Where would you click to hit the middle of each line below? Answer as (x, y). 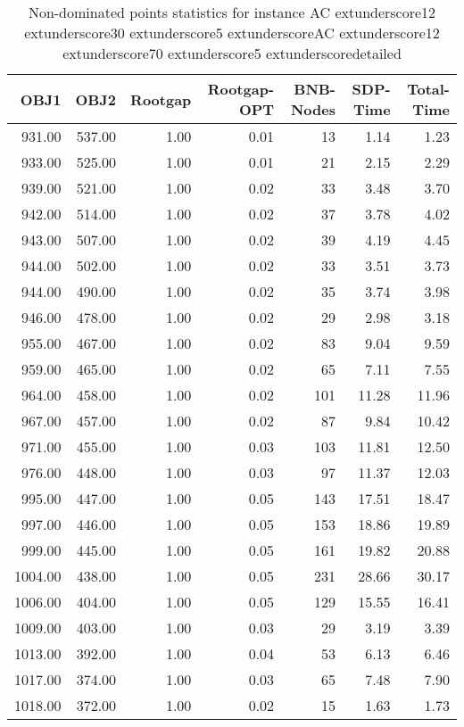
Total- (428, 89)
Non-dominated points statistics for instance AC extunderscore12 (232, 12)
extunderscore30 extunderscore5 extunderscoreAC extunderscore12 (232, 33)
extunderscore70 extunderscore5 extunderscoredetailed (232, 53)
